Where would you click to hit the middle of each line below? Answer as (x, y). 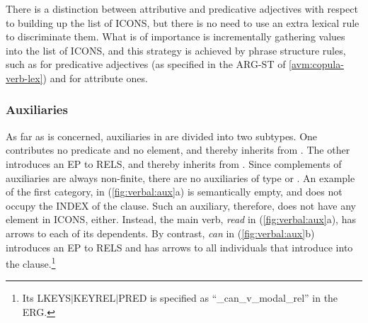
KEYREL (94, 298)
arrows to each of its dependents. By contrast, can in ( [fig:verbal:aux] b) (160, 233)
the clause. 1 (31, 262)
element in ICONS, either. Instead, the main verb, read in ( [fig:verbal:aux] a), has (181, 219)
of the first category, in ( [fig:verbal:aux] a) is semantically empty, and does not (174, 192)
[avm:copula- (316, 64)
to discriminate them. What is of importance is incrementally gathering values (176, 36)
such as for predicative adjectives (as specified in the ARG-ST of (146, 64)
